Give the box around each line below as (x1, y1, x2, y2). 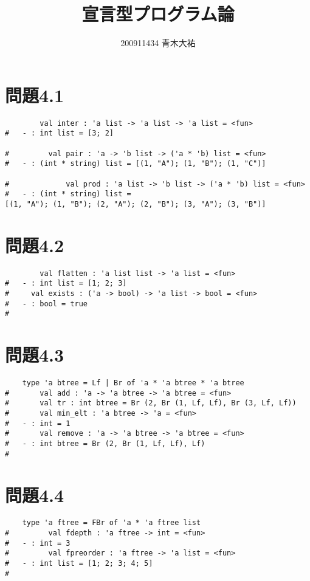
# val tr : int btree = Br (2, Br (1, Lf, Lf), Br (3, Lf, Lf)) (5, 399, 297, 408)
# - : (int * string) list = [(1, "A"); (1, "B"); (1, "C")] (5, 159, 266, 168)
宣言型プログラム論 (81, 1, 235, 26)
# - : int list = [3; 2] (5, 129, 114, 138)
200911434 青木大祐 (120, 36, 196, 49)
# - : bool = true (5, 299, 88, 308)
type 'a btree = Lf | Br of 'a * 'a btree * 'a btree (22, 379, 244, 388)
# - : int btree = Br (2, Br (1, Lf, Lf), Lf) (5, 439, 205, 449)
